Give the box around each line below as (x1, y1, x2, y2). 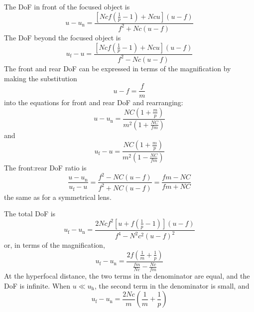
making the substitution (4, 73, 77, 83)
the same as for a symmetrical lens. (4, 191, 112, 202)
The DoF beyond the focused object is (4, 32, 121, 42)
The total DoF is (4, 208, 56, 219)
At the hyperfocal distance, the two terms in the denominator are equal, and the (4, 271, 250, 281)
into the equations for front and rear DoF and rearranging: (4, 97, 183, 108)
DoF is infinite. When (4, 280, 71, 291)
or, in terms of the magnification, (4, 240, 105, 250)
